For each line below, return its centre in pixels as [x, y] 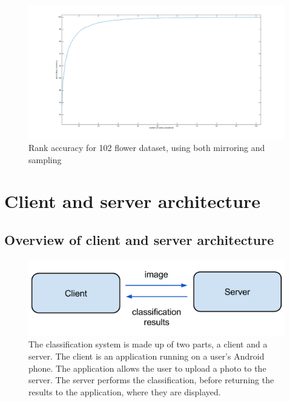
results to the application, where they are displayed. [125, 391]
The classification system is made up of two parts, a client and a [148, 344]
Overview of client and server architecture [139, 240]
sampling [45, 159]
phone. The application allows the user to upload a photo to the [147, 368]
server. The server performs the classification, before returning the [151, 380]
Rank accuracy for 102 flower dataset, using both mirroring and [147, 148]
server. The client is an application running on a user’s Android [147, 356]
